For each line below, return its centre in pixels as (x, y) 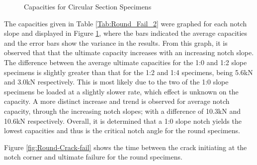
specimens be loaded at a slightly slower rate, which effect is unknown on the (121, 91)
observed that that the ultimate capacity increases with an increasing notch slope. (129, 52)
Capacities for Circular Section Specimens (88, 6)
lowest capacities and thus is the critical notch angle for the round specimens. (122, 130)
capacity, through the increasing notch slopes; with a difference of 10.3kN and (122, 111)
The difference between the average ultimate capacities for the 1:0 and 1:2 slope (126, 62)
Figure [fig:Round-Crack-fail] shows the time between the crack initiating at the (126, 147)
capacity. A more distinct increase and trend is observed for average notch (117, 101)
